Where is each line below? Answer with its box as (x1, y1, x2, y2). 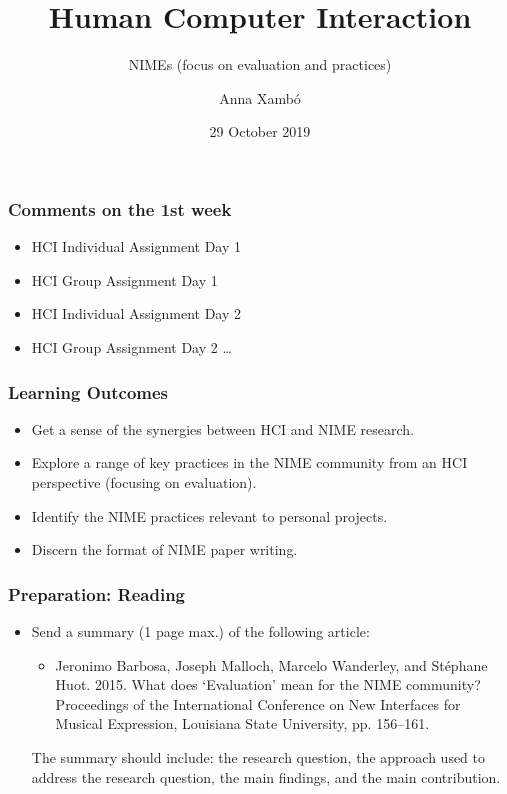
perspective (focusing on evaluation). (31, 471, 257, 492)
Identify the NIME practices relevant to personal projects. (31, 505, 388, 526)
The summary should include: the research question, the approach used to (31, 746, 486, 767)
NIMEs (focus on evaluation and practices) (128, 54, 392, 75)
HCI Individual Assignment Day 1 (31, 236, 241, 257)
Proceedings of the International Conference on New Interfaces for (55, 693, 461, 714)
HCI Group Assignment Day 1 (31, 269, 218, 290)
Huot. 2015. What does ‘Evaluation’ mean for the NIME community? (55, 674, 481, 695)
